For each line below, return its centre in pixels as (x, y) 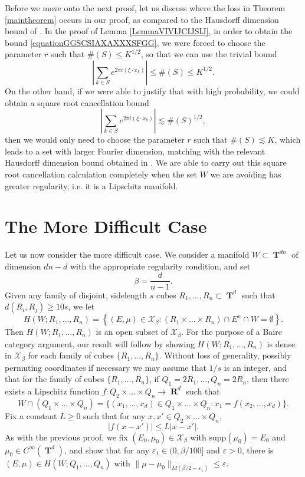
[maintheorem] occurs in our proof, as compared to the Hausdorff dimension (142, 19)
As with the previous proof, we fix (66, 437)
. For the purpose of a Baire (232, 332)
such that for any (114, 415)
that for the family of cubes (55, 379)
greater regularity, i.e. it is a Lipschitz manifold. (91, 185)
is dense (281, 343)
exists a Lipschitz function (52, 391)
